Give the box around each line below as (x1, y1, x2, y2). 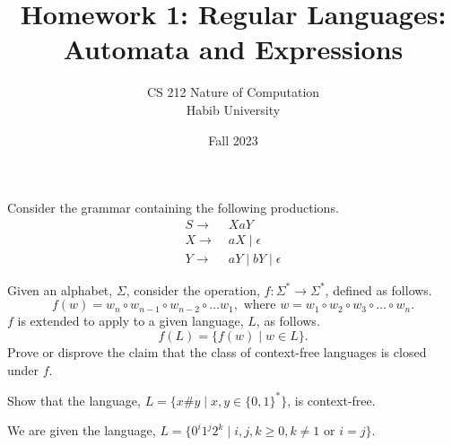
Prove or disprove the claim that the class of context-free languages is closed (7, 342, 427, 361)
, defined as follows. (325, 280, 432, 299)
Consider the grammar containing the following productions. (7, 198, 339, 217)
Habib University (186, 100, 281, 118)
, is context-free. (287, 390, 376, 409)
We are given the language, (7, 421, 156, 440)
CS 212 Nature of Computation (146, 83, 320, 101)
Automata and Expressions (63, 31, 404, 67)
